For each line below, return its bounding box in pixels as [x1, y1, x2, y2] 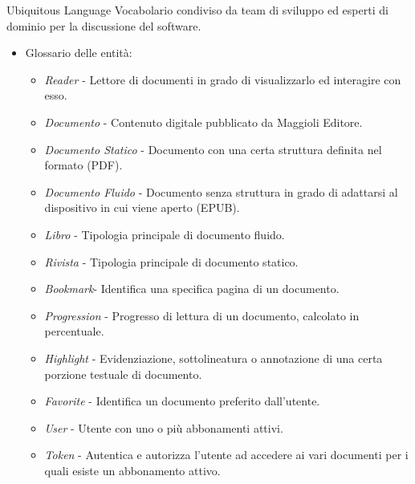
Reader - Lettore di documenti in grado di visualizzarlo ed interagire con [44, 71, 401, 87]
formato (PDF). [44, 157, 123, 173]
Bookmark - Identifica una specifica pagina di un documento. [44, 280, 340, 297]
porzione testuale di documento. [44, 365, 202, 382]
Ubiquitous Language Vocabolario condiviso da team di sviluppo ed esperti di [6, 2, 389, 18]
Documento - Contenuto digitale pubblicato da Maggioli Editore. [44, 113, 363, 130]
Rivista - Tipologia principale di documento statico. [44, 253, 299, 270]
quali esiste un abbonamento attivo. [44, 462, 221, 478]
